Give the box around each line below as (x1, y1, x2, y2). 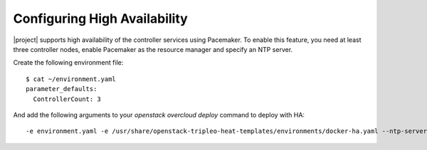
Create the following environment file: (13, 58, 124, 67)
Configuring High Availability (13, 11, 188, 26)
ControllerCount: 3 (33, 95, 101, 103)
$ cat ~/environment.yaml (26, 75, 117, 83)
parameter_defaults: (26, 85, 97, 93)
